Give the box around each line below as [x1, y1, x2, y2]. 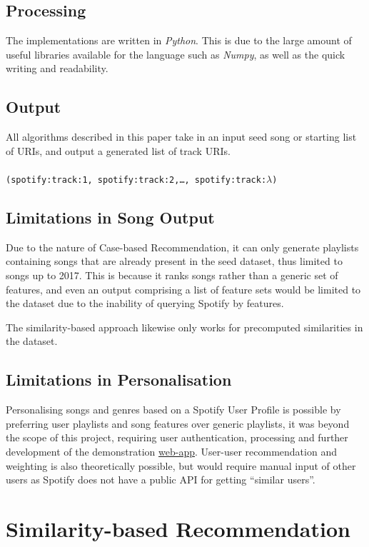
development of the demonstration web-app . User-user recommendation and [6, 443, 337, 458]
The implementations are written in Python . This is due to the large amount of [6, 33, 352, 48]
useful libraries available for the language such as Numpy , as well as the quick [6, 46, 345, 61]
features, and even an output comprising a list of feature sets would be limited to [6, 281, 361, 296]
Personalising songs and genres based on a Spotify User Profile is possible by [6, 402, 341, 417]
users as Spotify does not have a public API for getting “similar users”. [6, 472, 315, 487]
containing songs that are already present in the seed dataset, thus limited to [6, 254, 343, 269]
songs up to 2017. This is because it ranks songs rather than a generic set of [6, 268, 338, 283]
